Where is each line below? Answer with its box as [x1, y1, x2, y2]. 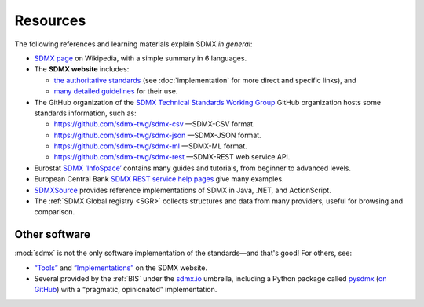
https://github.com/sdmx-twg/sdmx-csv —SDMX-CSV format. [53, 119, 255, 129]
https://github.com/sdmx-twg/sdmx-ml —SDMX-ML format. [53, 141, 247, 151]
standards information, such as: [34, 108, 137, 118]
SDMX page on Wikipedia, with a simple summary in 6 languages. [34, 53, 247, 63]
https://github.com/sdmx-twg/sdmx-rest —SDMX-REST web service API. [53, 152, 291, 162]
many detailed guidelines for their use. [53, 86, 178, 96]
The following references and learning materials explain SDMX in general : [14, 39, 253, 49]
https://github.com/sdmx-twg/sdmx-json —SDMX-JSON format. [53, 130, 262, 140]
